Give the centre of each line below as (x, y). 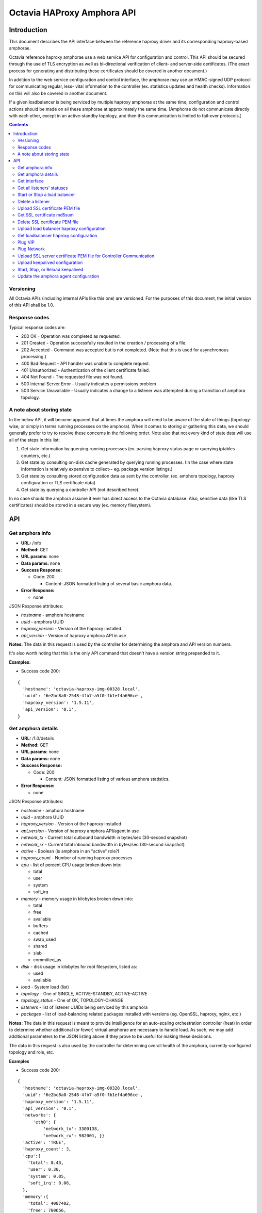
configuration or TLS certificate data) (58, 483)
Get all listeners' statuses (43, 188)
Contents (19, 125)
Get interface (31, 181)
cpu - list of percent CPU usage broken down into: (71, 865)
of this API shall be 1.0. (32, 305)
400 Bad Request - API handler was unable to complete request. (85, 363)
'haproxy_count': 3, (47, 1149)
